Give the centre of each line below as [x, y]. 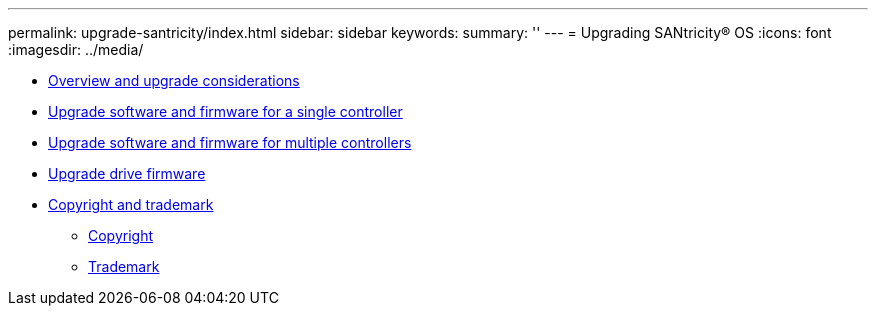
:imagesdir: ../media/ [76, 49]
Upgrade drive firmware [127, 173]
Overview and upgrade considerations [174, 80]
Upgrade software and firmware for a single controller [225, 111]
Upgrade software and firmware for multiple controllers [230, 142]
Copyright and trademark [131, 204]
